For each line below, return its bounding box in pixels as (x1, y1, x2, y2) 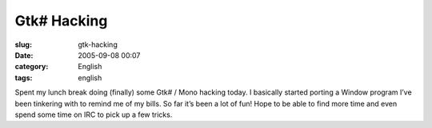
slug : (14, 40, 32, 49)
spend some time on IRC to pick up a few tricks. (14, 110, 173, 119)
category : (14, 62, 49, 72)
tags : (14, 72, 33, 83)
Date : (14, 50, 34, 60)
